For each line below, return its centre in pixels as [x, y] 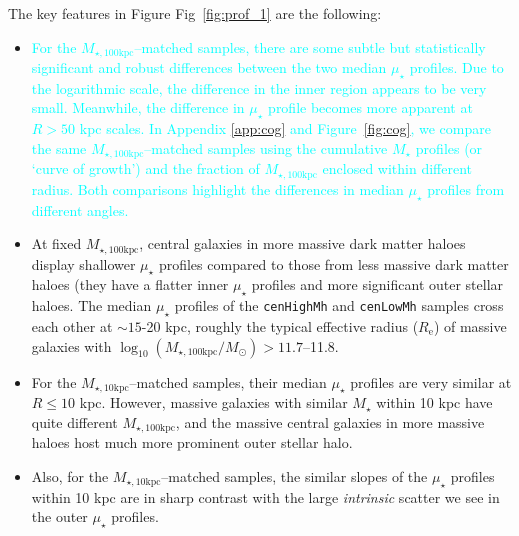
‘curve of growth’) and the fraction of [145, 168]
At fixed [56, 243]
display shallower [83, 263]
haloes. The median [91, 305]
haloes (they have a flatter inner [130, 284]
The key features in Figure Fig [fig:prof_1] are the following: [195, 13]
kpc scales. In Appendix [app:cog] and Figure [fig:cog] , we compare [285, 128]
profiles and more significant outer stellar [377, 284]
